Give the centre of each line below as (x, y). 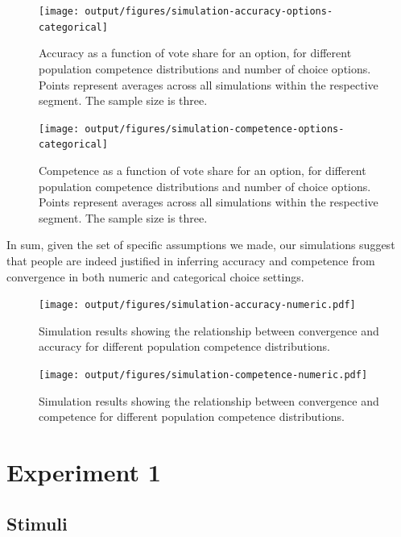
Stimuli (37, 523)
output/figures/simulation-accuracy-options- (209, 11)
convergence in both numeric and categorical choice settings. (155, 276)
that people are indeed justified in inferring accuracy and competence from (191, 260)
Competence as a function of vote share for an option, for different (203, 170)
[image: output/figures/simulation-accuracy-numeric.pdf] (197, 305)
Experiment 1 (84, 472)
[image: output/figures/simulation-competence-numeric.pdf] (203, 375)
